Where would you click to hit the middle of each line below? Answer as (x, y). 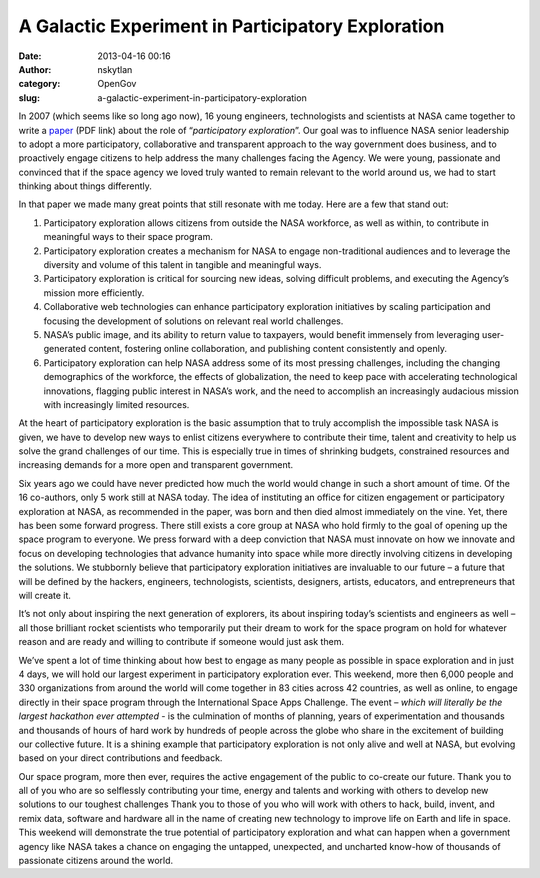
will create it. (45, 595)
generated (65, 349)
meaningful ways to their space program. (128, 237)
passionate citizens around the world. (96, 861)
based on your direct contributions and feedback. (120, 758)
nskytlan (115, 69)
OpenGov (117, 84)
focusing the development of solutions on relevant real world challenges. (193, 321)
